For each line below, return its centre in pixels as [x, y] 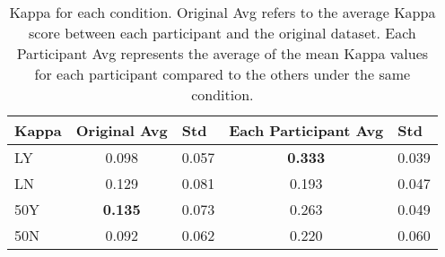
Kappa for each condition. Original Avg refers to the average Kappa [222, 12]
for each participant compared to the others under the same [222, 74]
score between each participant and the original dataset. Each [222, 33]
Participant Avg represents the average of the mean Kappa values [222, 53]
